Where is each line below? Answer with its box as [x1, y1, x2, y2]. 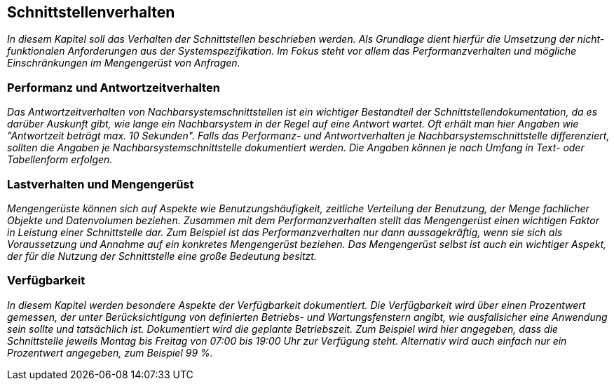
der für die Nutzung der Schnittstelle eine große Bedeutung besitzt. [7, 249, 317, 262]
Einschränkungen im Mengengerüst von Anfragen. [7, 57, 240, 69]
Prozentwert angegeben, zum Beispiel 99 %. [7, 346, 213, 359]
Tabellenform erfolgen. [7, 153, 113, 166]
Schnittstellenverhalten [7, 4, 175, 21]
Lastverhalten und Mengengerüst [7, 177, 194, 191]
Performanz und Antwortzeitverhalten [7, 80, 220, 95]
